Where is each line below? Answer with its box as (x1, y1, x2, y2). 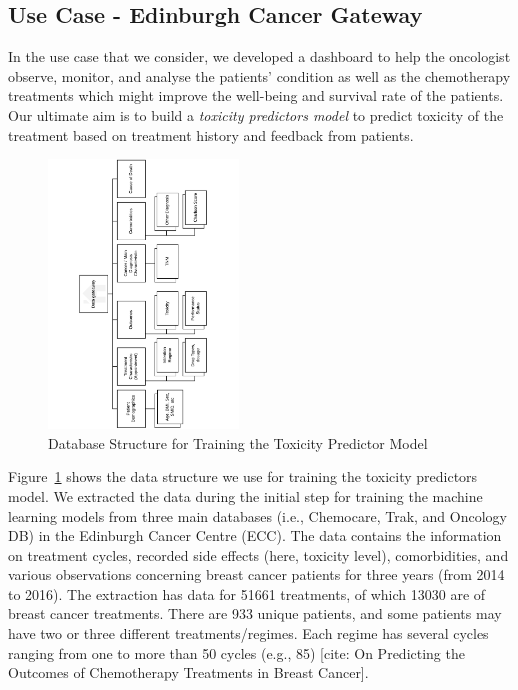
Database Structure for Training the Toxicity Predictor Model (48, 432, 428, 453)
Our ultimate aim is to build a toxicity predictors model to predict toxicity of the (8, 104, 504, 125)
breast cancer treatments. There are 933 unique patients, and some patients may (8, 603, 502, 624)
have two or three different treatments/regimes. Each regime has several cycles (8, 623, 489, 644)
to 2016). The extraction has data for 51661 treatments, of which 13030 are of (8, 583, 486, 604)
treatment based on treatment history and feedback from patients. (8, 124, 414, 145)
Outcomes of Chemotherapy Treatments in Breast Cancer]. (8, 662, 369, 683)
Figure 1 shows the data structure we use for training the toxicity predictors (8, 466, 478, 487)
